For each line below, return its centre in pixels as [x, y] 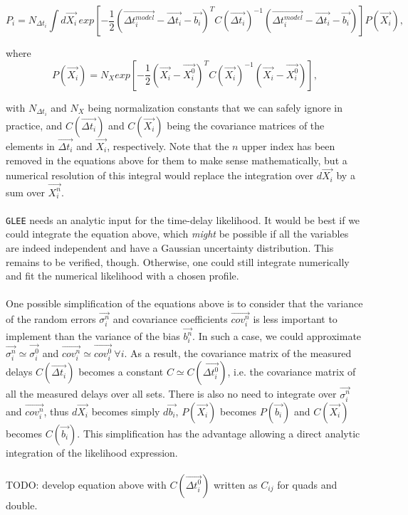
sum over [25, 192]
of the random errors [51, 319]
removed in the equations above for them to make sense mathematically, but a [177, 160]
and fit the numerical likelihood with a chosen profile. [122, 276]
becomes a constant [121, 372]
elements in [30, 145]
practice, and [34, 125]
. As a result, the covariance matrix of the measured [238, 353]
